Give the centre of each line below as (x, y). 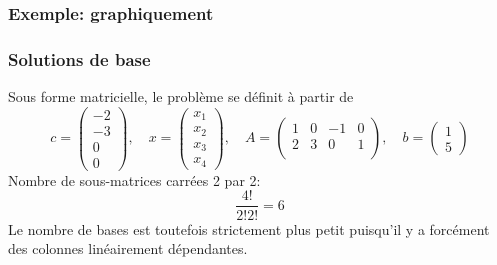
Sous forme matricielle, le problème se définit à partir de (181, 96)
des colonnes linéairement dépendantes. (128, 248)
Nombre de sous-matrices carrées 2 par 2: (134, 179)
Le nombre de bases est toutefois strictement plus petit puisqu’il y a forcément (249, 228)
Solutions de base (79, 58)
